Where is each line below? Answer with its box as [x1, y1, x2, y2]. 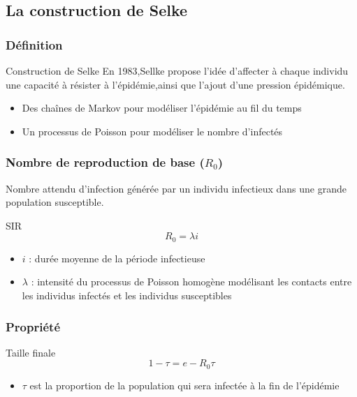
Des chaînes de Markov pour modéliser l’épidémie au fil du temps [22, 100, 302, 115]
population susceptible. [6, 195, 104, 209]
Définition [6, 36, 63, 53]
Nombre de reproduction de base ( [6, 153, 205, 171]
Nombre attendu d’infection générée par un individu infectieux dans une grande [6, 181, 347, 195]
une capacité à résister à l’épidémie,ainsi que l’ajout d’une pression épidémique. [6, 77, 345, 91]
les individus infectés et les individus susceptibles [22, 288, 232, 303]
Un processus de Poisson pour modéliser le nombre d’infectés [22, 123, 283, 138]
